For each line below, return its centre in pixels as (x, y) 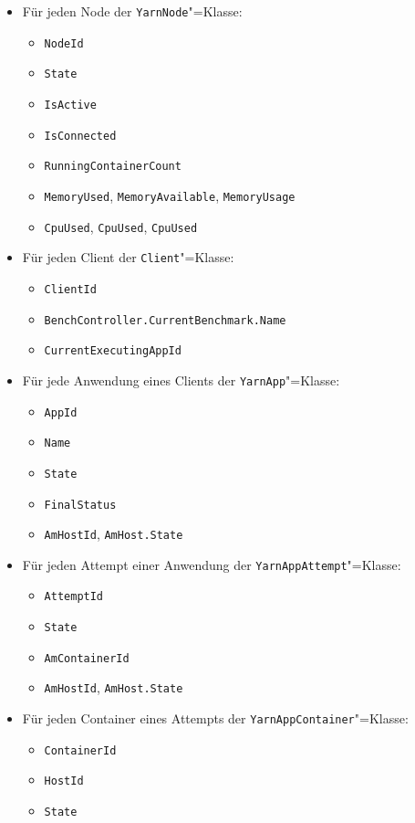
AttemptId (74, 597)
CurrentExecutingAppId (113, 351)
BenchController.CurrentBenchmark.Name (165, 320)
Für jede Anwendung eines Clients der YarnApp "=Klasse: (181, 380)
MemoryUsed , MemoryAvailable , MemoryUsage (170, 195)
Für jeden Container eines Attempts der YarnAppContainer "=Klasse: (215, 718)
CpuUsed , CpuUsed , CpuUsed (121, 226)
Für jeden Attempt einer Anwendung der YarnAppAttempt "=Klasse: (212, 564)
